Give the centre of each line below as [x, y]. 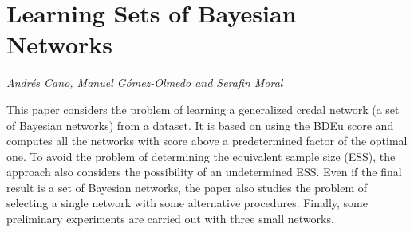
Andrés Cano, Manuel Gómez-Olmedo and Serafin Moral [145, 83]
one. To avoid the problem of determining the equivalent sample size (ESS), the [201, 156]
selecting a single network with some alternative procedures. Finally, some [187, 203]
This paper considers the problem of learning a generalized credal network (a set [203, 109]
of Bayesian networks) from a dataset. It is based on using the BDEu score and [200, 125]
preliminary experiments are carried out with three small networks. [170, 219]
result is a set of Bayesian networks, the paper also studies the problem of [187, 187]
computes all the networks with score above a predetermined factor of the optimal [207, 141]
